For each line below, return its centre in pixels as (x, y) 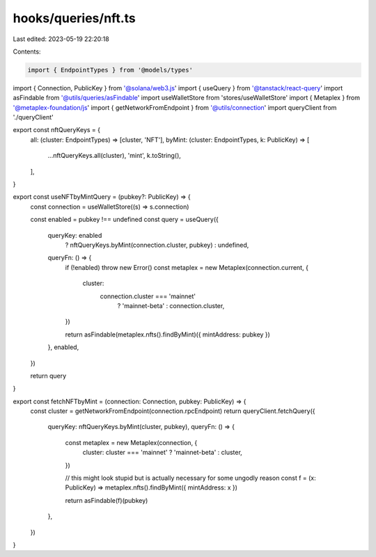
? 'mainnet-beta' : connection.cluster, (171, 305)
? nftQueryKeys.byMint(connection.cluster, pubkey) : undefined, (157, 245)
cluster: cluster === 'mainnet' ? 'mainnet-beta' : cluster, (163, 453)
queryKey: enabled (75, 235)
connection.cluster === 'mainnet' (148, 296)
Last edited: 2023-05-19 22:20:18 (61, 39)
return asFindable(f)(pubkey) (107, 500)
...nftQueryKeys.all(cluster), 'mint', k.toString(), (114, 156)
